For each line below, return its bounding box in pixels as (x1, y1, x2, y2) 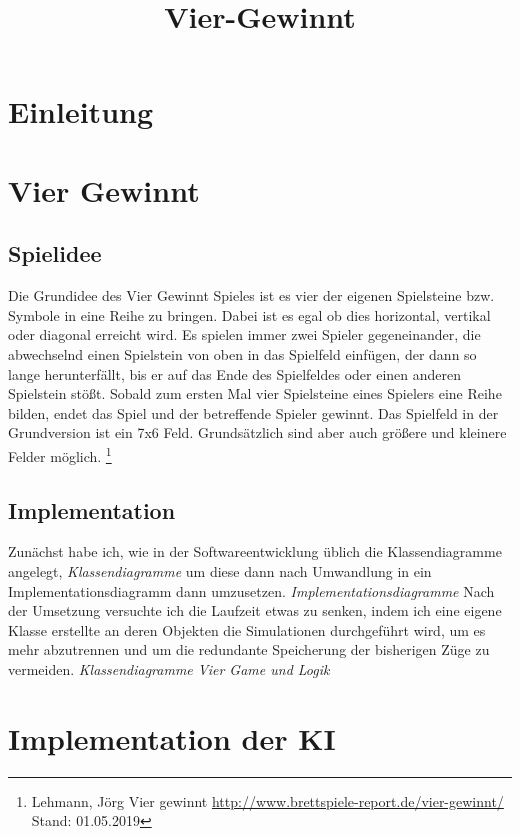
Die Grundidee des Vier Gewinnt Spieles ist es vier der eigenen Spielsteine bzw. (8, 285, 495, 306)
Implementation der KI (8, 717, 336, 758)
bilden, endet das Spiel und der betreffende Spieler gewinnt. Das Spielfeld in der (8, 402, 499, 423)
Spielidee (8, 238, 102, 269)
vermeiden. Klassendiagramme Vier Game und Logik (8, 658, 330, 679)
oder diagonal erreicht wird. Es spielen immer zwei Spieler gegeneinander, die (8, 324, 481, 345)
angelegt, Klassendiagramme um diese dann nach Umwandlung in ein (8, 560, 432, 581)
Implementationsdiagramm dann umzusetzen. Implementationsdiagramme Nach (8, 580, 495, 601)
